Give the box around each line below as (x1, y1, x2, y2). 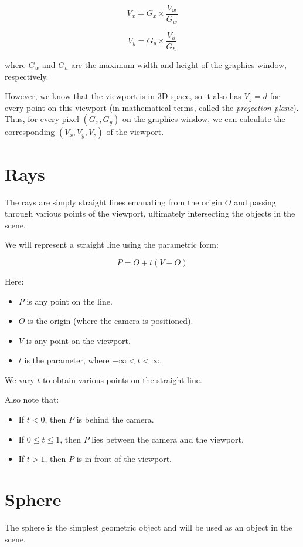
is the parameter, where (24, 354, 110, 366)
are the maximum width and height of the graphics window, (71, 59, 287, 71)
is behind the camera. (76, 413, 154, 426)
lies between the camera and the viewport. (91, 433, 244, 445)
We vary (5, 373, 35, 386)
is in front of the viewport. (76, 453, 172, 465)
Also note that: (5, 393, 59, 406)
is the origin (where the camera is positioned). (28, 315, 193, 327)
